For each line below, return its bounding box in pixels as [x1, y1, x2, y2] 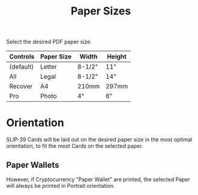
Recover [9, 82, 33, 91]
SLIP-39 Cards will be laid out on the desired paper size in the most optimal [6, 136, 193, 143]
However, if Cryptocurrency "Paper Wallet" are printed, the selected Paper [6, 176, 190, 183]
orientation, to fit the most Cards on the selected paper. [6, 143, 143, 150]
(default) [9, 63, 34, 71]
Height [107, 52, 127, 61]
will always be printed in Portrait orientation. [6, 182, 115, 189]
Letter [40, 63, 57, 71]
